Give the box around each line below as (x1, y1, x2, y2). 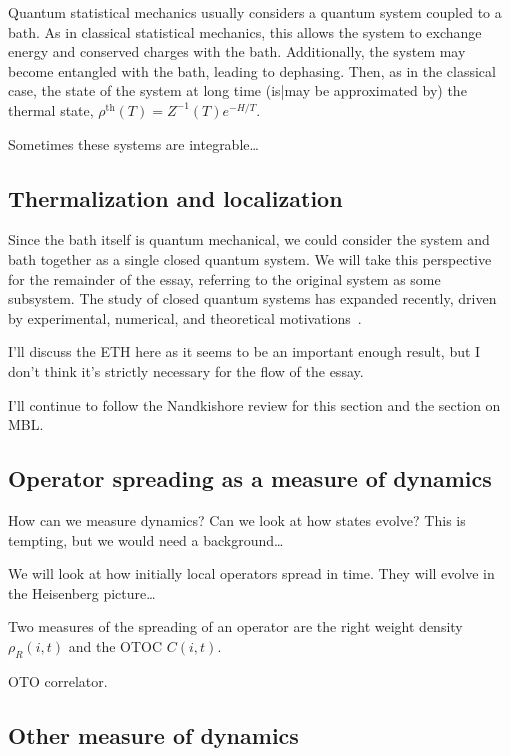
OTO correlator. (8, 670, 108, 691)
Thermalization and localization (8, 182, 343, 213)
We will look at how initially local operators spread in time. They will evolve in (8, 563, 495, 584)
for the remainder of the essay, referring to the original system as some (8, 268, 441, 289)
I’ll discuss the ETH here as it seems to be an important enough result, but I (8, 341, 481, 362)
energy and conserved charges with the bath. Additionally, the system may (8, 41, 466, 62)
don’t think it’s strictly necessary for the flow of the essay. (8, 360, 364, 381)
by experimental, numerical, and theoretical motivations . (8, 307, 362, 328)
